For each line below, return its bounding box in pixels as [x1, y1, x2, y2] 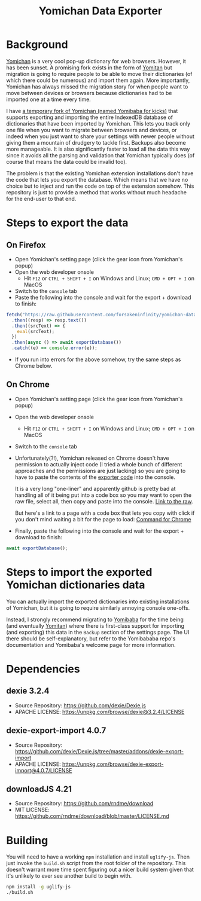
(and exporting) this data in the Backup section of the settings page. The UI [6, 628, 190, 636]
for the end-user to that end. [6, 195, 77, 202]
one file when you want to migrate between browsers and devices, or [6, 126, 178, 133]
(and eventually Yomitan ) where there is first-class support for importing [6, 622, 184, 629]
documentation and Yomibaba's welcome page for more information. [6, 641, 176, 648]
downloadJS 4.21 [6, 784, 72, 794]
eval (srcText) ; [17, 328, 55, 334]
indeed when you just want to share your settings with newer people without [6, 133, 194, 140]
